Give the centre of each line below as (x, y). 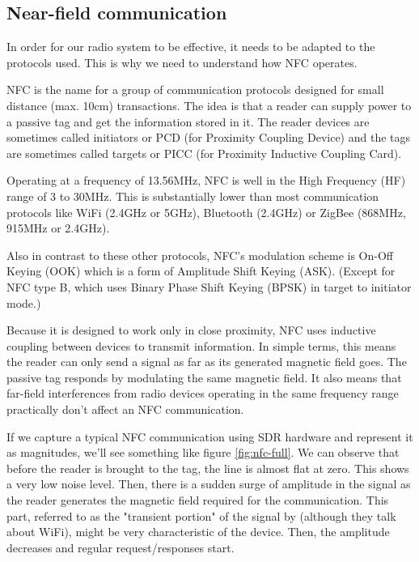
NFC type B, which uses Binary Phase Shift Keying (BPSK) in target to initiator (209, 286)
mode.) (24, 302)
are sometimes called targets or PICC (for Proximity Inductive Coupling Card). (204, 153)
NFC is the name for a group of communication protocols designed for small (195, 89)
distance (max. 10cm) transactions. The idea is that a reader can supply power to (209, 105)
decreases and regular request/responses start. (121, 547)
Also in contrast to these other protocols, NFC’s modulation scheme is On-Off (200, 255)
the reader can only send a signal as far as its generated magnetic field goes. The (207, 362)
